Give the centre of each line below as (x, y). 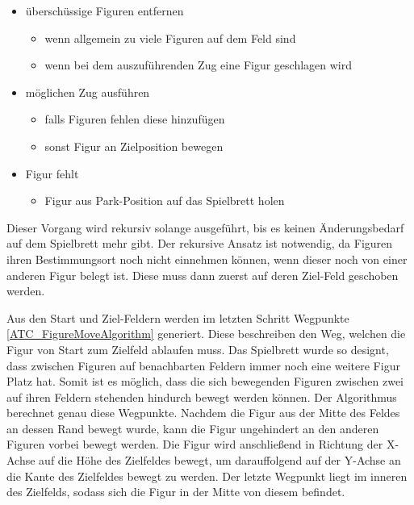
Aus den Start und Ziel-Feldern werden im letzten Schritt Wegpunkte (178, 317)
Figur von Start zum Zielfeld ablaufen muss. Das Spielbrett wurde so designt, (198, 349)
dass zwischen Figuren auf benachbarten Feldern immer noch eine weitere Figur (203, 365)
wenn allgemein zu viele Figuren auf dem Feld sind (170, 38)
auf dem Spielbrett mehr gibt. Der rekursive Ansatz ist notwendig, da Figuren (200, 243)
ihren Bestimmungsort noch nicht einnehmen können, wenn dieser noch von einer (207, 259)
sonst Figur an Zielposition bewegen (134, 146)
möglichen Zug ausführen (88, 92)
